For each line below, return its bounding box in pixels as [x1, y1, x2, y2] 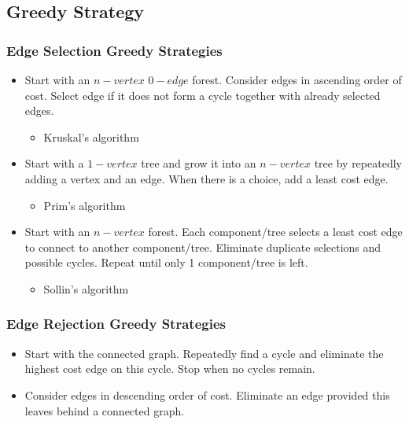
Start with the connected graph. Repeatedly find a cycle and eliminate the [24, 345, 384, 361]
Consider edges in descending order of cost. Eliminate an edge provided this [24, 386, 390, 403]
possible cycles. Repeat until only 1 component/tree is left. [24, 254, 308, 271]
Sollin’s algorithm [43, 280, 129, 297]
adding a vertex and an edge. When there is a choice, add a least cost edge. [24, 170, 389, 186]
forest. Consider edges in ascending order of [192, 72, 402, 87]
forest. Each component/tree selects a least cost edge [148, 223, 403, 240]
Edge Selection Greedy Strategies [6, 40, 223, 60]
